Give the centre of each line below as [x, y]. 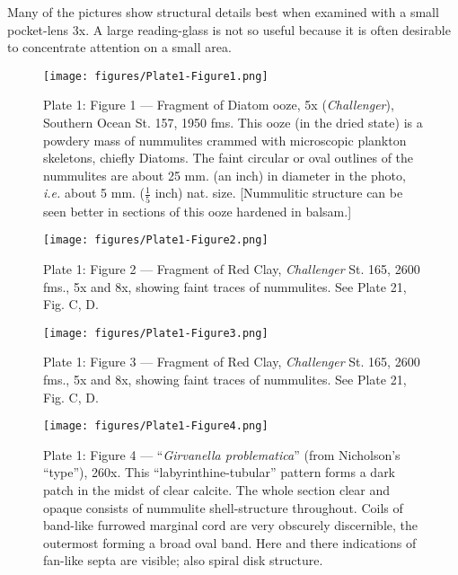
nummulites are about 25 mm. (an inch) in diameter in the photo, [225, 175]
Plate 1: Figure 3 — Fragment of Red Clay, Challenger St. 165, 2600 [232, 362]
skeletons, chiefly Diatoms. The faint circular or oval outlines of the [229, 158]
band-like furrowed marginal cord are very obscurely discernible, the [230, 525]
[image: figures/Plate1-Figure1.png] [156, 76]
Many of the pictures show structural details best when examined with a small [223, 12]
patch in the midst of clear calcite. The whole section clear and [216, 490]
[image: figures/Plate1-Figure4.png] [156, 426]
